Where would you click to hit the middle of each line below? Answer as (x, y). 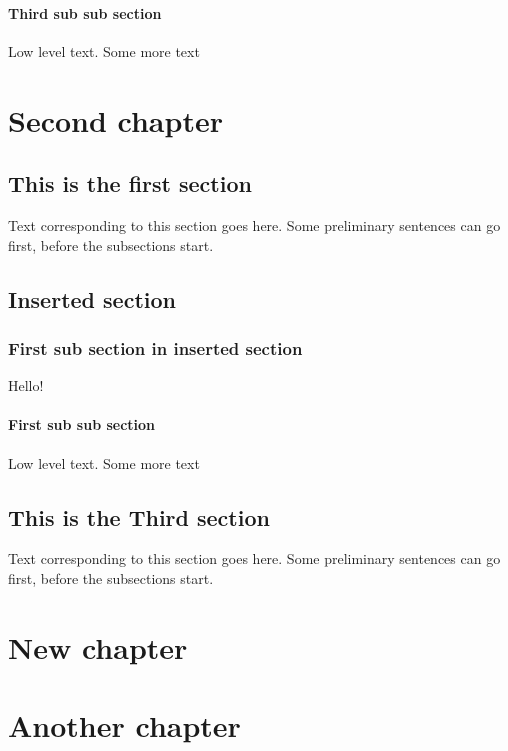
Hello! (26, 385)
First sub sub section (82, 424)
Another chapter (124, 725)
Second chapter (115, 119)
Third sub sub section (85, 12)
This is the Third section (139, 516)
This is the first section (130, 183)
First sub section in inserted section (155, 347)
